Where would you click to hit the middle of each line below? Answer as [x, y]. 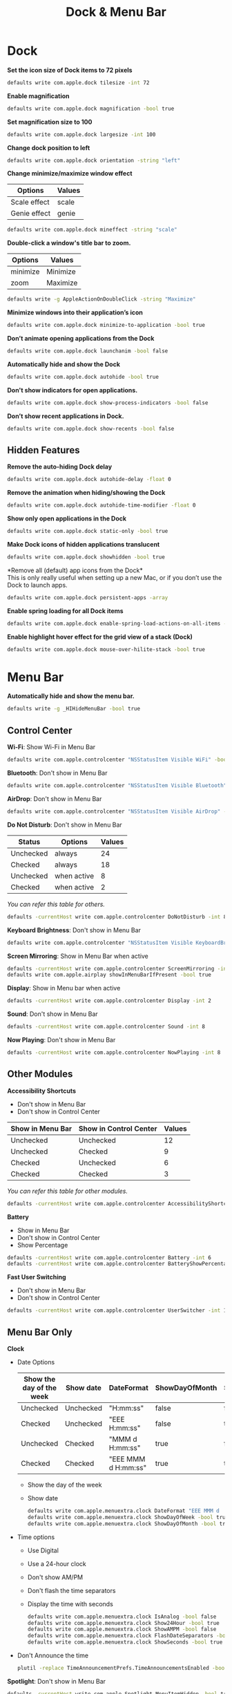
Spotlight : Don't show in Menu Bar [56, 1681]
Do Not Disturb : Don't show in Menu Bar [65, 825]
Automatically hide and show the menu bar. [71, 696]
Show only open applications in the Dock [67, 518]
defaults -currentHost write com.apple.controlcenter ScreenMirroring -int [118, 968]
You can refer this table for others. [56, 904]
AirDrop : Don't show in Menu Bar [55, 798]
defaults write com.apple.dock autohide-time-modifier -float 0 [101, 505]
